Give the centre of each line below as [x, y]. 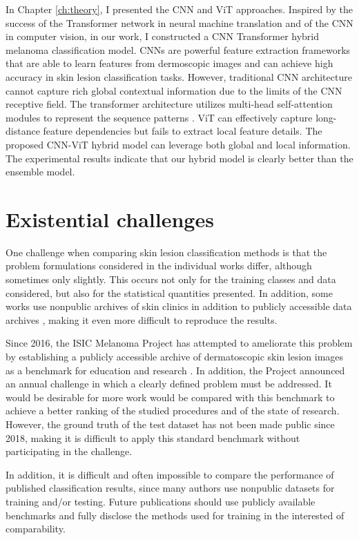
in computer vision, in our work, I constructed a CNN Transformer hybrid [163, 36]
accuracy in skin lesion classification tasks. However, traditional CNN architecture [179, 76]
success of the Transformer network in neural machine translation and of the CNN [179, 22]
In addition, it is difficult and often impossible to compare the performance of [170, 474]
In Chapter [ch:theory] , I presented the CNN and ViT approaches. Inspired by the [179, 9]
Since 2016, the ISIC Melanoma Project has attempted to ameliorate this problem [179, 343]
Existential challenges [110, 219]
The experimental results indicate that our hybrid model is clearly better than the [179, 158]
